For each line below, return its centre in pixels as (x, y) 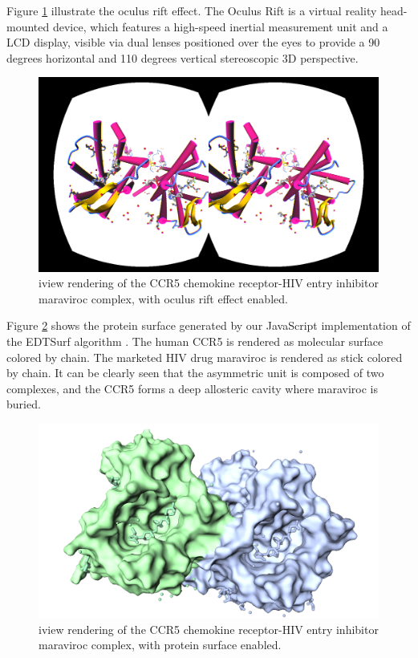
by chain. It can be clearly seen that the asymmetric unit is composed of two (195, 373)
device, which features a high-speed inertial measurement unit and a (220, 26)
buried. (24, 404)
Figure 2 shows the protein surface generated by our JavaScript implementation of (209, 325)
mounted (28, 26)
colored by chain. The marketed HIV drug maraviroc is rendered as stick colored (205, 357)
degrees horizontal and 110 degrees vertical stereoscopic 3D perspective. (183, 57)
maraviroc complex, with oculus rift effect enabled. (163, 298)
